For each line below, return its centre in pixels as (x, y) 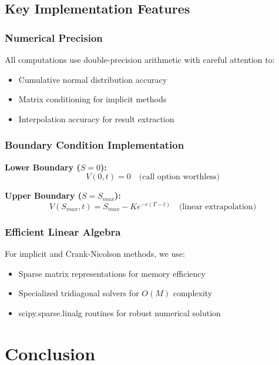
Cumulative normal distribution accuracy (93, 79)
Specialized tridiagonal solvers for (79, 293)
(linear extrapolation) (218, 207)
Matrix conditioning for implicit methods (93, 99)
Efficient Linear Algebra (63, 231)
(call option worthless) (179, 177)
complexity (193, 293)
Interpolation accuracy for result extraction (96, 118)
